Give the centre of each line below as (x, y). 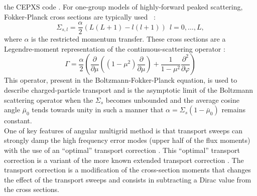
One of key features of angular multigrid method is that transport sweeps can (123, 130)
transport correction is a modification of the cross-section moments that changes (127, 170)
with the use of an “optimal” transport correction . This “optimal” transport (122, 150)
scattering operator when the (49, 100)
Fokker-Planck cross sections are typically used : (80, 16)
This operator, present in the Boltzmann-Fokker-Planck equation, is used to (121, 80)
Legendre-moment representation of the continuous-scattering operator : (115, 48)
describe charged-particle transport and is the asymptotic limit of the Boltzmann (129, 90)
